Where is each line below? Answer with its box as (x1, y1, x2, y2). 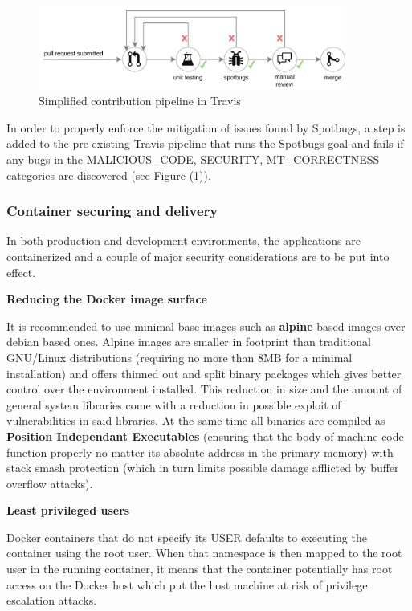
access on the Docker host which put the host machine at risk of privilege (6, 576, 368, 593)
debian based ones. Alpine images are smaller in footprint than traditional (6, 333, 371, 350)
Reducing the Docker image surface (6, 291, 207, 308)
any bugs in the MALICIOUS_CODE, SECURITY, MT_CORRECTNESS (6, 150, 380, 167)
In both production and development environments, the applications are (6, 232, 361, 249)
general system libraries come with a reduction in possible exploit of (6, 396, 341, 413)
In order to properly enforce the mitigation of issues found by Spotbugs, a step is (6, 119, 406, 136)
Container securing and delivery (6, 201, 218, 221)
